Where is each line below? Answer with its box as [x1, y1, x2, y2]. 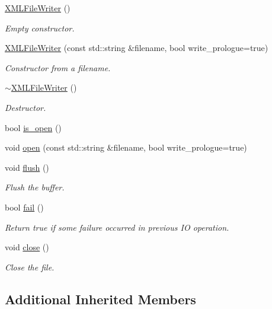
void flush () [5, 161, 49, 173]
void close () [5, 241, 49, 253]
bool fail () [5, 200, 44, 213]
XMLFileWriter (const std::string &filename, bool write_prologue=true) [5, 42, 268, 54]
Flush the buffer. [5, 181, 65, 193]
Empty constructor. [5, 21, 75, 34]
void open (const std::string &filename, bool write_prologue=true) [5, 141, 247, 154]
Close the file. [5, 260, 55, 273]
